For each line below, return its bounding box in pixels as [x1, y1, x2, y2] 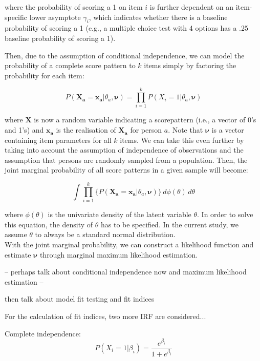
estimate [5, 249, 31, 260]
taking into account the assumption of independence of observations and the [5, 144, 244, 155]
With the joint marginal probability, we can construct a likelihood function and [5, 239, 254, 249]
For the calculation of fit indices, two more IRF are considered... [5, 310, 206, 321]
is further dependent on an [149, 2, 233, 12]
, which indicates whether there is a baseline [89, 11, 228, 22]
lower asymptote [29, 11, 81, 22]
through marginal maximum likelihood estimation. [39, 249, 198, 260]
